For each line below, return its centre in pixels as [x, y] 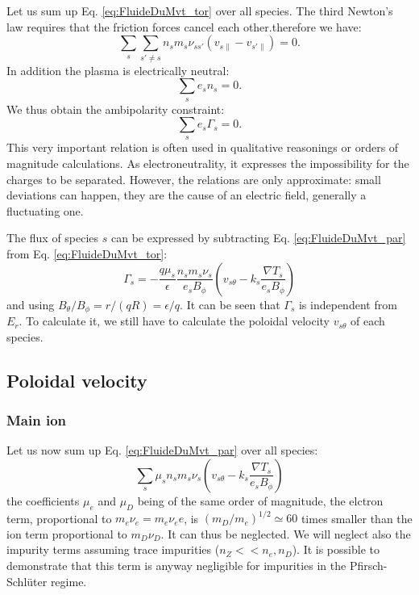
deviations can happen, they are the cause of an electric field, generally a [187, 195]
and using [31, 304]
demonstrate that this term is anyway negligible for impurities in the [176, 565]
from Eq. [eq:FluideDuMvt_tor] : [87, 254]
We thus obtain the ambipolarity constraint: [116, 109]
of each [368, 321]
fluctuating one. [45, 210]
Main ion [37, 419]
